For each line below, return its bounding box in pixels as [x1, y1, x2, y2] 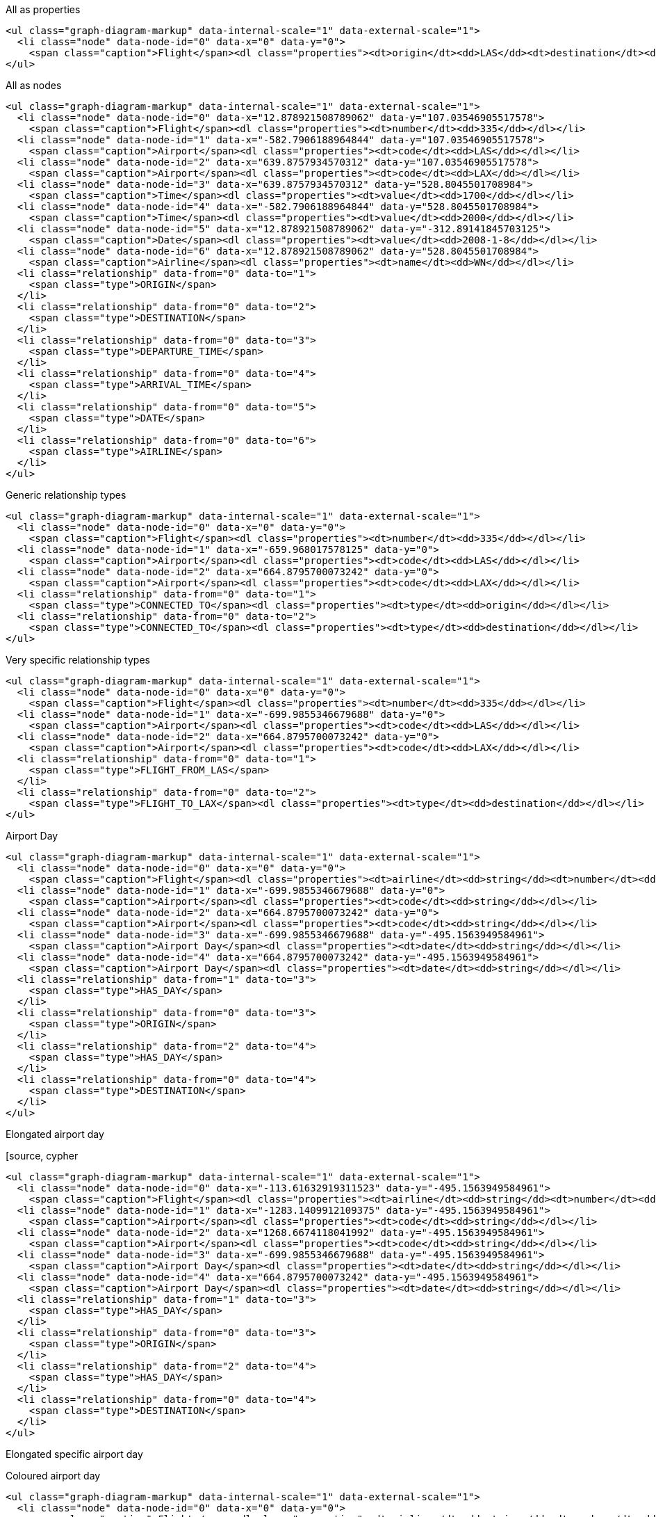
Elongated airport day [6, 1128, 104, 1140]
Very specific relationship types [6, 654, 150, 666]
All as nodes [6, 79, 62, 91]
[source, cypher [6, 1150, 79, 1162]
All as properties [6, 3, 81, 15]
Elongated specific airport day [6, 1448, 143, 1460]
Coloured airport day [6, 1470, 101, 1482]
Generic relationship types [6, 489, 126, 501]
